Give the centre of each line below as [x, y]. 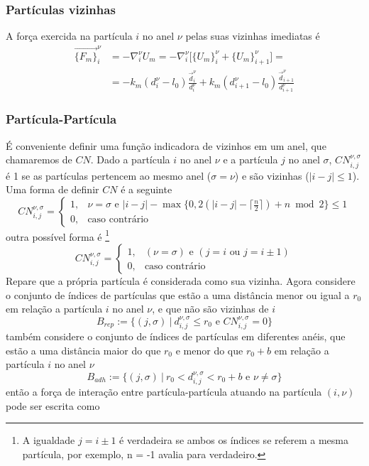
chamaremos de [39, 159]
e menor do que [209, 350]
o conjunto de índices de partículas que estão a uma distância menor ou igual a [178, 294]
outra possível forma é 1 [58, 235]
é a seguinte [147, 189]
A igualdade [49, 440]
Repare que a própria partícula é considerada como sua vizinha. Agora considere [181, 281]
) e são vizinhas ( [272, 175]
